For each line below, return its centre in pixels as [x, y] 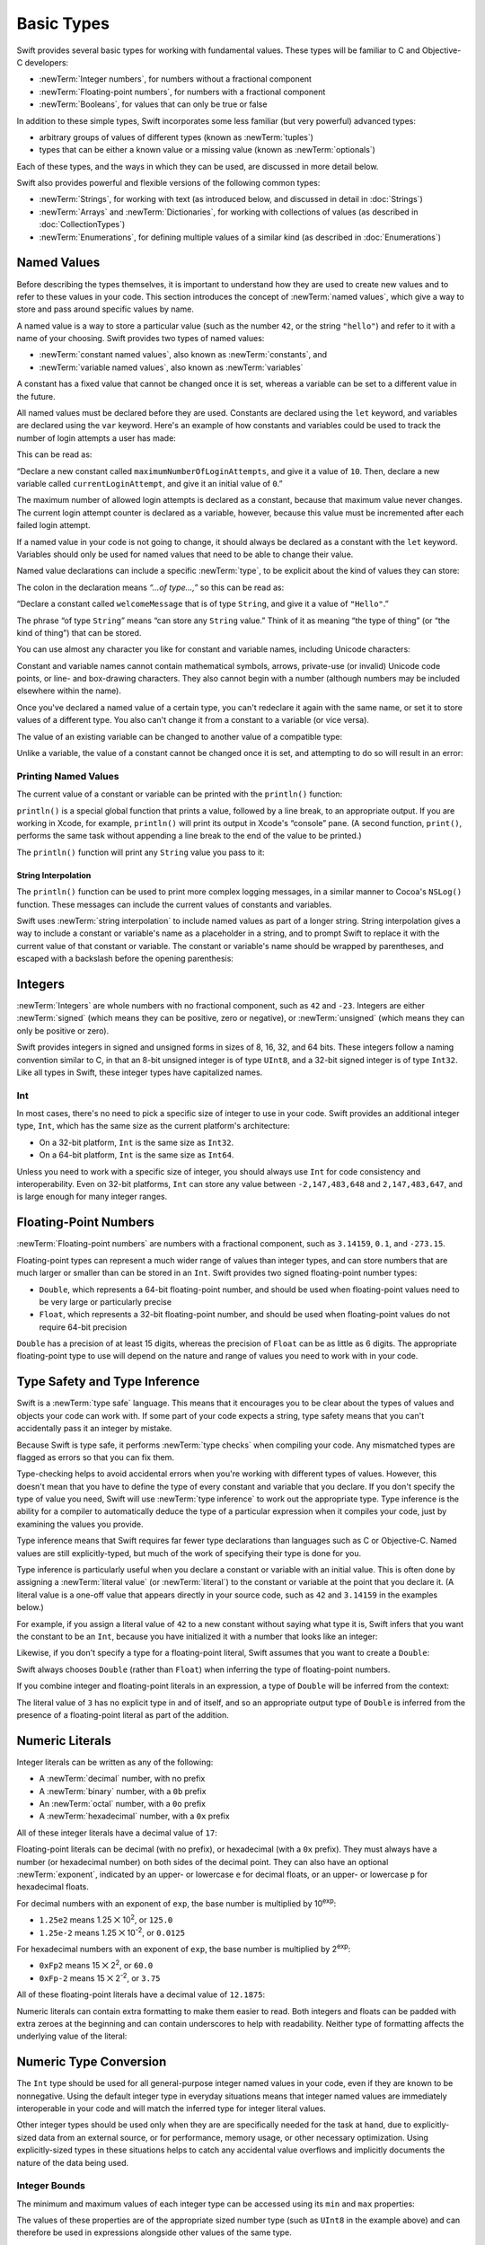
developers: [47, 62]
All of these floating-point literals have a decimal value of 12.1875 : [141, 1994]
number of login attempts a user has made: [97, 438]
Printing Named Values [68, 776]
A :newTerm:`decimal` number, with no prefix [122, 1779]
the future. [36, 396]
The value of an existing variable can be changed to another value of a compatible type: [180, 736]
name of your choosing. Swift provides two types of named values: [141, 339]
